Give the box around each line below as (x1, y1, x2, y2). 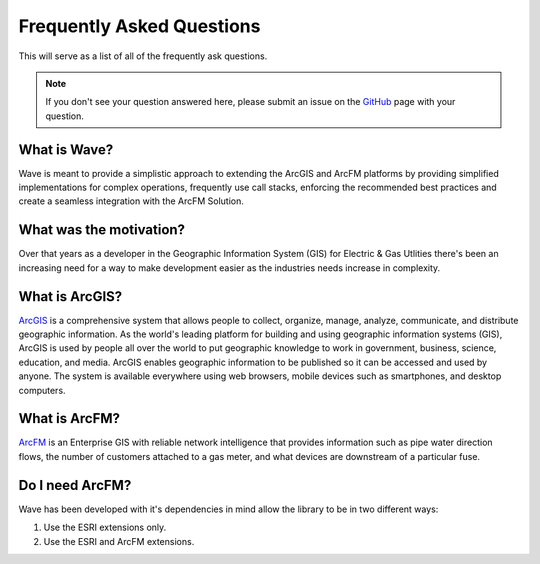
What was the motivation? (18, 221, 185, 239)
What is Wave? (18, 141, 114, 158)
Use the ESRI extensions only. (43, 521, 167, 534)
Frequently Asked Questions (18, 15, 261, 37)
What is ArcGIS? (18, 288, 123, 305)
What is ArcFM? (18, 410, 120, 427)
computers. (18, 384, 66, 396)
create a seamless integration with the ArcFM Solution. (18, 195, 245, 207)
